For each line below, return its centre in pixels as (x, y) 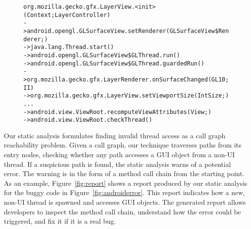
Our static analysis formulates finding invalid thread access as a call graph (115, 135)
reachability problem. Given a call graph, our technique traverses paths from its (123, 145)
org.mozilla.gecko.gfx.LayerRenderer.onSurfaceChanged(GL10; (128, 79)
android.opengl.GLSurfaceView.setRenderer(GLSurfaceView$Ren (128, 31)
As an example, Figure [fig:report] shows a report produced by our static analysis (126, 183)
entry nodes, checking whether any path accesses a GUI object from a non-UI (119, 155)
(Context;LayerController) (67, 15)
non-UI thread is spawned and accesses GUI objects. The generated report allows (125, 202)
